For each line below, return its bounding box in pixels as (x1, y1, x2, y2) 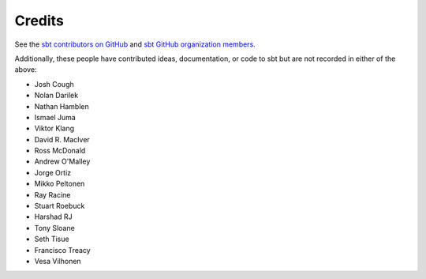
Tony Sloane (34, 223, 75, 232)
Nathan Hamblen (34, 101, 90, 111)
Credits (14, 12, 65, 29)
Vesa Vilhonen (34, 256, 82, 266)
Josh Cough (34, 79, 74, 89)
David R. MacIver (34, 134, 90, 144)
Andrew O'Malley (34, 156, 91, 166)
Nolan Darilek (34, 91, 79, 100)
